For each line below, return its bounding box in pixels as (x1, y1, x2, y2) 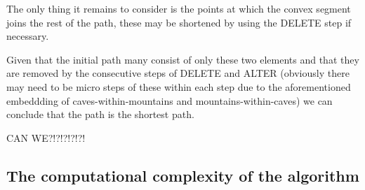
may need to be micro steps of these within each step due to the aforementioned (6, 79, 351, 94)
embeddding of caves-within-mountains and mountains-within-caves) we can (6, 93, 333, 108)
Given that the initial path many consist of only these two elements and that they (6, 52, 359, 66)
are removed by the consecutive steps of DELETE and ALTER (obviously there (6, 66, 350, 80)
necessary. (6, 29, 49, 43)
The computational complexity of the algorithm (6, 164, 359, 186)
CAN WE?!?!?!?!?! (6, 130, 86, 145)
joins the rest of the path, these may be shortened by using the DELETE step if (6, 15, 352, 29)
